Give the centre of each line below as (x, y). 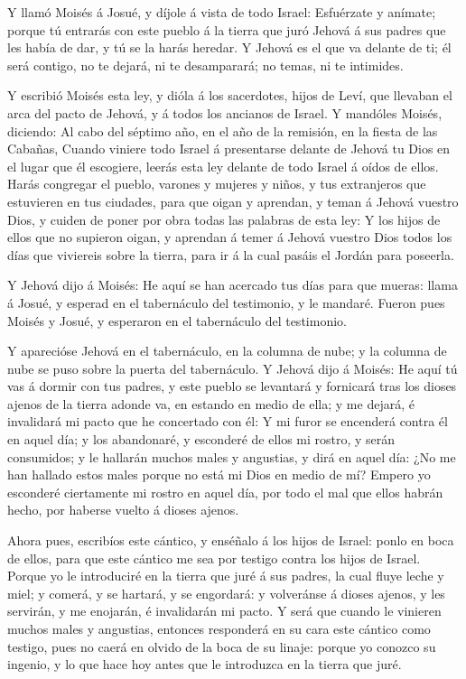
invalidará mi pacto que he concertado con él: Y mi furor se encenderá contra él (228, 421)
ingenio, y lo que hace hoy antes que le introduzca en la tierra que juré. (205, 664)
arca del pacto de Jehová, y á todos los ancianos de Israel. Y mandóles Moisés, (225, 112)
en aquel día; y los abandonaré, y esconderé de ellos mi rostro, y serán (201, 439)
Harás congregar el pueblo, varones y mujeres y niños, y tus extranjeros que (217, 184)
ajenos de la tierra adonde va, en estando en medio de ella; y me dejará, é (211, 403)
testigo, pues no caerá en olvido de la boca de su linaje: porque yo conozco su (222, 646)
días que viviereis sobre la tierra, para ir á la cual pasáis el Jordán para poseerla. (231, 254)
